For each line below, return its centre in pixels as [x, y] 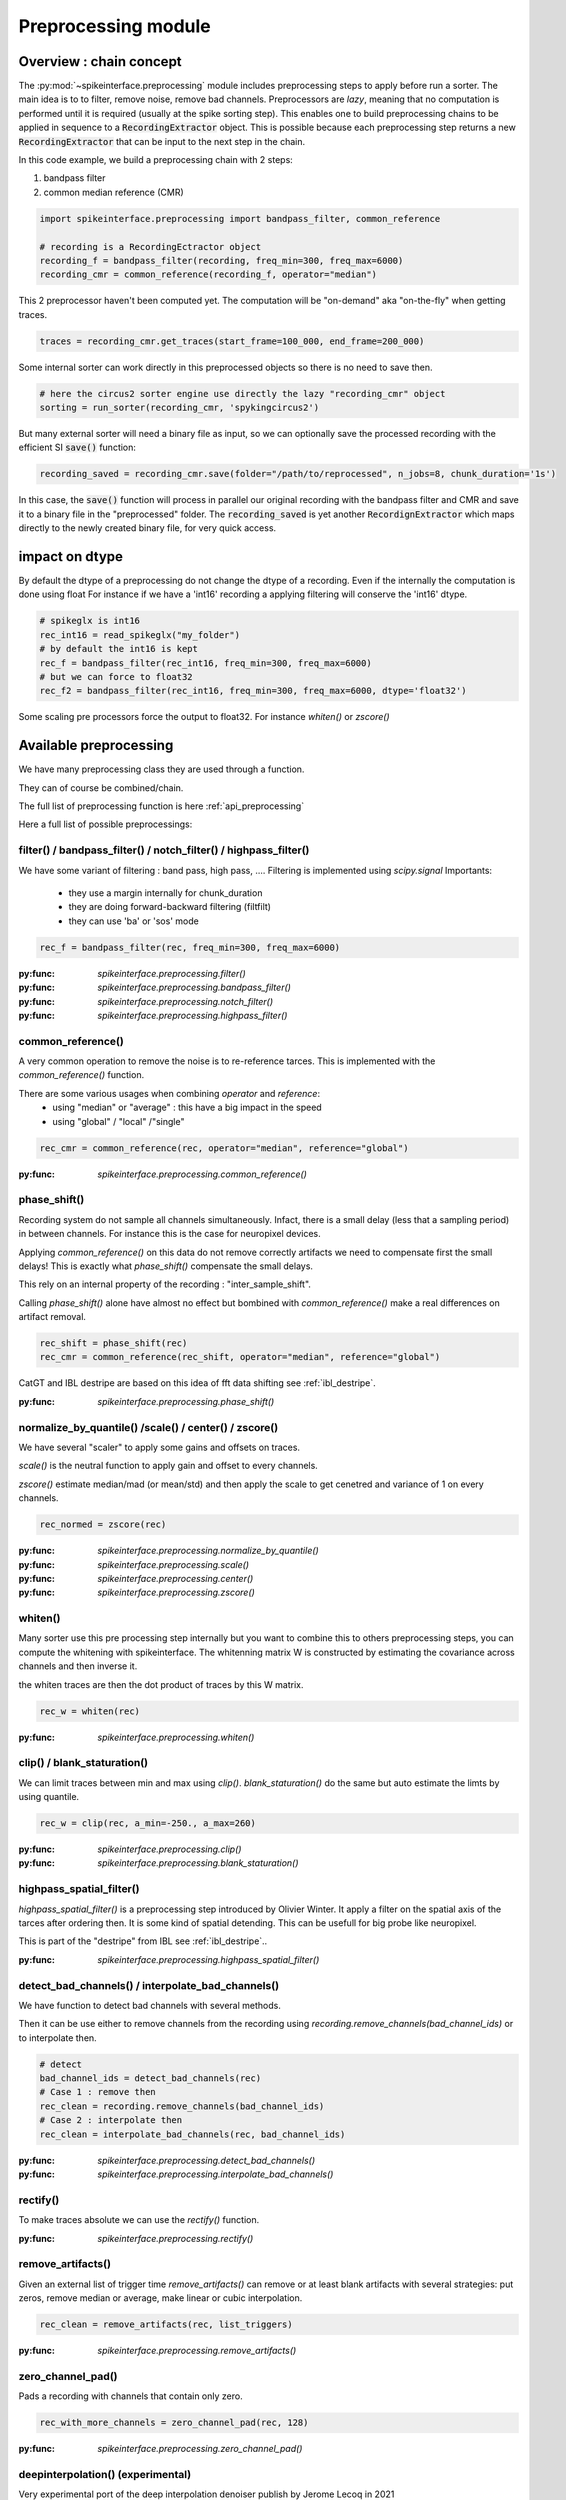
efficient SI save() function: [77, 447]
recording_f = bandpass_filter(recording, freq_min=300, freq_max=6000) [221, 260]
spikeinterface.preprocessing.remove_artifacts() [197, 2351]
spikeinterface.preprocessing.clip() [169, 1849]
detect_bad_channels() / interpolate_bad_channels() [149, 1985]
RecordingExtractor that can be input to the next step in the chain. [161, 141]
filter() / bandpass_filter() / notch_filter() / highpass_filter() [164, 850]
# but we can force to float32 [116, 677]
